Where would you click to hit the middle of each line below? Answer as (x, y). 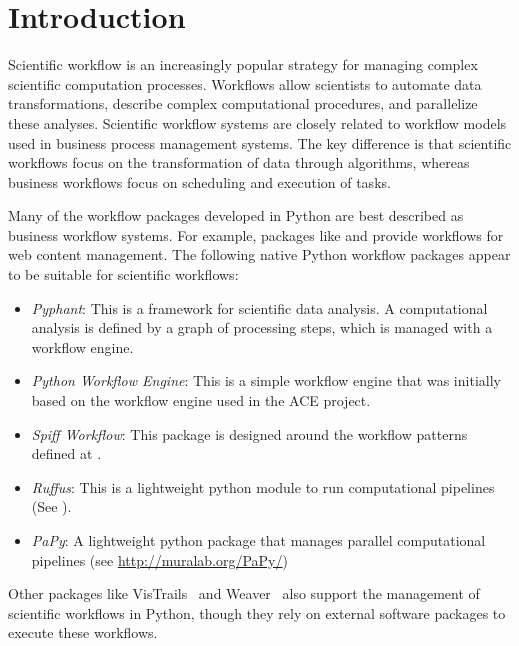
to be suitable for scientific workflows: (123, 274)
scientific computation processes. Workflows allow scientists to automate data (245, 83)
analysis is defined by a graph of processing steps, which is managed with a (262, 327)
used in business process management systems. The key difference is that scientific (260, 142)
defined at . (66, 453)
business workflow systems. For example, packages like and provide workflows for (256, 234)
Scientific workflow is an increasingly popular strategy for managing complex (243, 64)
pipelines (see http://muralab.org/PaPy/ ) (159, 559)
